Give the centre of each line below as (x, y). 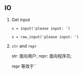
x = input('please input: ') (41, 29)
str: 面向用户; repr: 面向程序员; (41, 56)
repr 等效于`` (24, 66)
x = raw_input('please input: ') (45, 37)
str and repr (24, 46)
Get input (21, 19)
